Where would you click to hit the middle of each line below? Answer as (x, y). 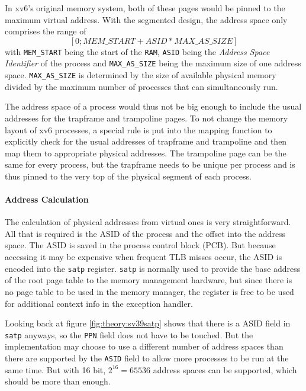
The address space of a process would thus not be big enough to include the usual (153, 106)
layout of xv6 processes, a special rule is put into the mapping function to (138, 129)
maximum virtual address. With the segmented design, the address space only (146, 19)
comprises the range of (46, 31)
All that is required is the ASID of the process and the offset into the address (145, 233)
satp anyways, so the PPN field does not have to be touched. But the (129, 334)
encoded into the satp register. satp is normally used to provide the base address (153, 268)
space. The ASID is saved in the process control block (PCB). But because (140, 245)
